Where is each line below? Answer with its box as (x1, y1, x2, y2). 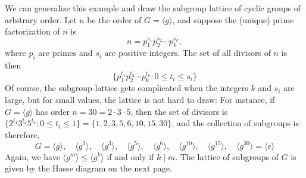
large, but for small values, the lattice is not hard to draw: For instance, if (5, 93, 275, 106)
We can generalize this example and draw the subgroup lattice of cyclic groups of (5, 2, 301, 14)
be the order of (87, 13, 142, 26)
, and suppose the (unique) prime (172, 13, 294, 26)
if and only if (107, 150, 154, 163)
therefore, (5, 128, 40, 140)
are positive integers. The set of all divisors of (104, 46, 271, 59)
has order (35, 105, 70, 117)
